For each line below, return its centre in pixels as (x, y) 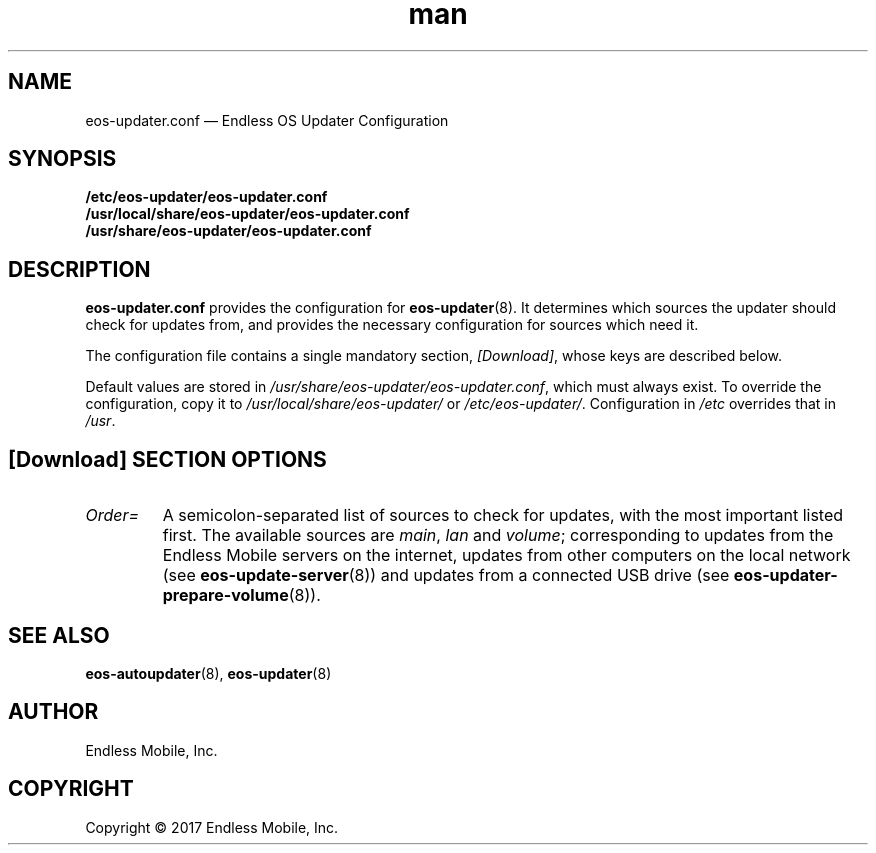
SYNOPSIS (62, 159)
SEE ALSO (59, 635)
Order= (112, 515)
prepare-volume (225, 595)
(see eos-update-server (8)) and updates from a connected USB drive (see (446, 575)
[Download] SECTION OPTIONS (167, 459)
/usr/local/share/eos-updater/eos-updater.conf (247, 214)
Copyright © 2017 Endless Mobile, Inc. (212, 827)
